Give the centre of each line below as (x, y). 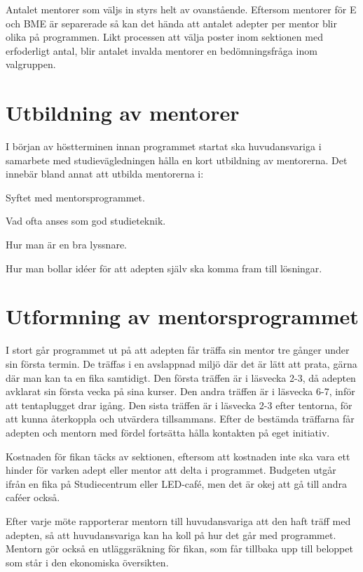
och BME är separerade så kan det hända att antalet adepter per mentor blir (171, 23)
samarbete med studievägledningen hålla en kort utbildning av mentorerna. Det (177, 160)
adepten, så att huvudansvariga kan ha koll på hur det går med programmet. (171, 534)
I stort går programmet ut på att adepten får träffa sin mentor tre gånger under (178, 350)
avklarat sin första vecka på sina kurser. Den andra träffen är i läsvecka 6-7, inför (180, 391)
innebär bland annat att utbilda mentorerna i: (105, 174)
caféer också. (33, 497)
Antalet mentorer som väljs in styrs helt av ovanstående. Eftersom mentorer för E (181, 9)
